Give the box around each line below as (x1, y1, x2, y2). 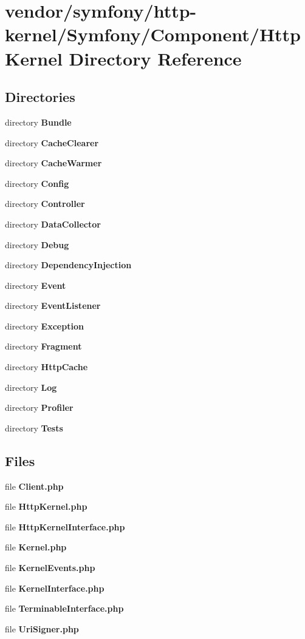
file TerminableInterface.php (5, 602, 124, 615)
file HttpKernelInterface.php (5, 520, 125, 533)
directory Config (5, 177, 69, 189)
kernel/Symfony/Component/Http (5, 22, 301, 47)
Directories (5, 87, 75, 106)
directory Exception (5, 319, 84, 332)
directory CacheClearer (5, 136, 99, 149)
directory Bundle (5, 115, 72, 128)
